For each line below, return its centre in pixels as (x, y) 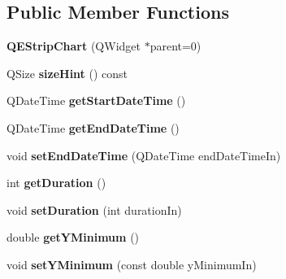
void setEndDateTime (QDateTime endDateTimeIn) (144, 155)
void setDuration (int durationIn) (94, 209)
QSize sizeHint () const (67, 73)
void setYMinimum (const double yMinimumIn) (132, 264)
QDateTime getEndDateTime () (93, 127)
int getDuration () (56, 183)
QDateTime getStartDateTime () (96, 100)
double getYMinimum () (73, 237)
